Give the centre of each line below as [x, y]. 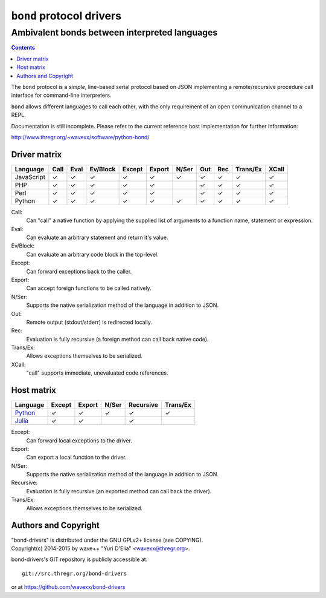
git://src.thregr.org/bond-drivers [75, 573]
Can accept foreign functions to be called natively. [89, 288]
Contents [23, 48]
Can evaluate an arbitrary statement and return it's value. [97, 237]
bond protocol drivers [66, 16]
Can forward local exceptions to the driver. [79, 440]
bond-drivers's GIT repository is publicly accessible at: [79, 559]
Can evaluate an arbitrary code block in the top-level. [93, 254]
